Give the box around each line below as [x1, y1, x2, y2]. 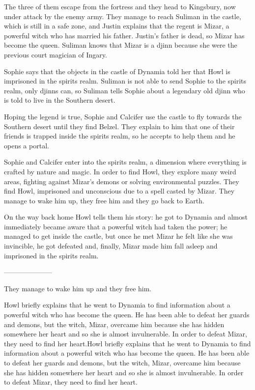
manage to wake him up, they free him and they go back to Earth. [4, 195, 204, 205]
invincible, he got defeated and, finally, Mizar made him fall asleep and [4, 241, 218, 251]
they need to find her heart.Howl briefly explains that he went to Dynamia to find [4, 338, 251, 348]
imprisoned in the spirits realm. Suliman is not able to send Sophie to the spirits [4, 76, 247, 86]
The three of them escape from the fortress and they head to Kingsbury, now [4, 1, 236, 11]
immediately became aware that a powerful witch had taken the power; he [4, 221, 227, 231]
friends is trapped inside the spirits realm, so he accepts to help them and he [4, 131, 235, 141]
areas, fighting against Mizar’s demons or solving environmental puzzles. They [4, 176, 239, 186]
